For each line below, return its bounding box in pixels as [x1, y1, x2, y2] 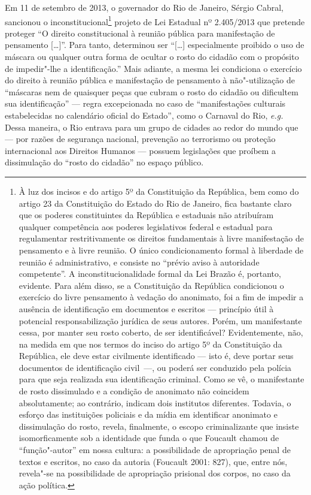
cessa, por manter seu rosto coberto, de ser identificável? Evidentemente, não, [19, 326, 303, 339]
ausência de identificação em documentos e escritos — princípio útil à [19, 302, 274, 315]
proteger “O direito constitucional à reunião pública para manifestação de [5, 26, 275, 39]
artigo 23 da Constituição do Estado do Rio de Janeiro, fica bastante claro [19, 197, 292, 209]
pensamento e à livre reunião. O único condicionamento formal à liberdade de [19, 243, 304, 256]
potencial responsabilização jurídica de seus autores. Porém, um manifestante [19, 314, 302, 327]
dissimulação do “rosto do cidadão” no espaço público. [5, 156, 204, 168]
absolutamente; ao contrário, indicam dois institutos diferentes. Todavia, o [19, 396, 291, 409]
